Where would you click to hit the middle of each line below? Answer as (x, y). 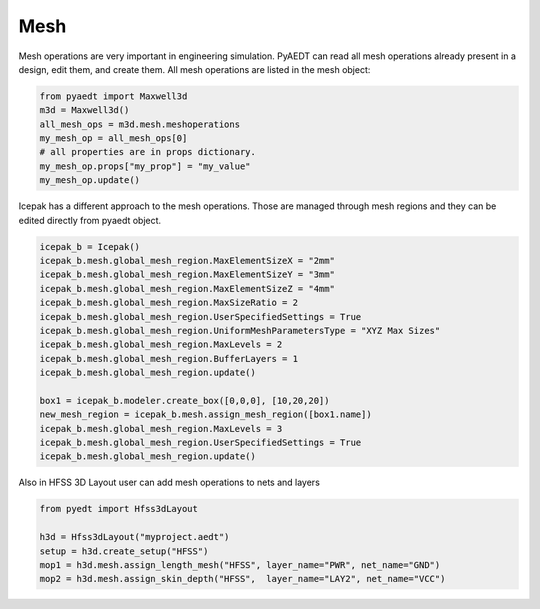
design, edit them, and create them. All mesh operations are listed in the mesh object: (194, 69)
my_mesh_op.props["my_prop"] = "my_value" (145, 166)
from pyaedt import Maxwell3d (113, 96)
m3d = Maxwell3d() (84, 110)
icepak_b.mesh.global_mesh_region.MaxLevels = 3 (161, 428)
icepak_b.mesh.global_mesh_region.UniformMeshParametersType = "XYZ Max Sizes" (240, 330)
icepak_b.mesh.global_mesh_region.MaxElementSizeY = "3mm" (187, 274)
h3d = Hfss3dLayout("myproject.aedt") (134, 537)
